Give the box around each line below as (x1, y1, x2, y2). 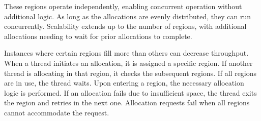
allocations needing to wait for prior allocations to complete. (4, 30, 192, 41)
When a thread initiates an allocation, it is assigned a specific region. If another (4, 57, 253, 68)
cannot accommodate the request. (4, 107, 109, 117)
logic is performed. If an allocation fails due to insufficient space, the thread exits (4, 87, 257, 98)
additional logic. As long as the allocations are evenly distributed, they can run (4, 11, 251, 21)
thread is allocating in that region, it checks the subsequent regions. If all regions (4, 67, 257, 78)
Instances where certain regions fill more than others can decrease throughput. (4, 48, 249, 58)
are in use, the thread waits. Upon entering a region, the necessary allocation (4, 77, 244, 88)
